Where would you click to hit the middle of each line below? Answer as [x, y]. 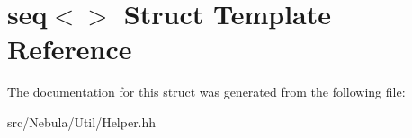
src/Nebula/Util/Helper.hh [82, 121]
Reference [70, 49]
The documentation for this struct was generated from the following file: [206, 92]
